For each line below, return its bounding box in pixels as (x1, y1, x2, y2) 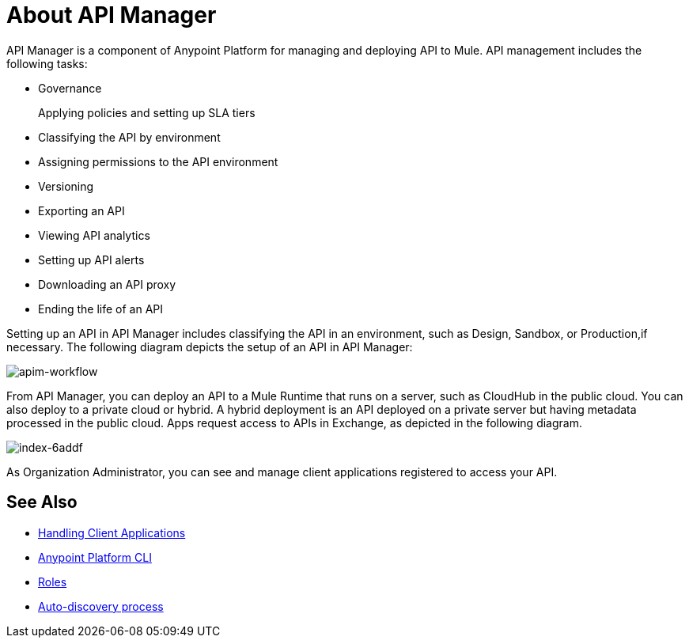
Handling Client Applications (38, 525, 186, 540)
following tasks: (6, 56, 88, 70)
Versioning (38, 179, 94, 193)
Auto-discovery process (38, 599, 164, 613)
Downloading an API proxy (38, 277, 176, 291)
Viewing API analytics (38, 228, 150, 242)
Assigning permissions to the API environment (38, 154, 278, 169)
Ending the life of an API (38, 301, 163, 316)
